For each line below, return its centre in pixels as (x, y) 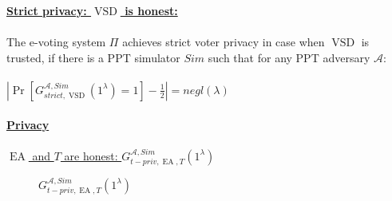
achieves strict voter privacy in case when (224, 42)
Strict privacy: (47, 10)
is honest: (151, 10)
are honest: (91, 155)
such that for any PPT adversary (289, 57)
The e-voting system (56, 42)
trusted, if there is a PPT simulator (93, 57)
